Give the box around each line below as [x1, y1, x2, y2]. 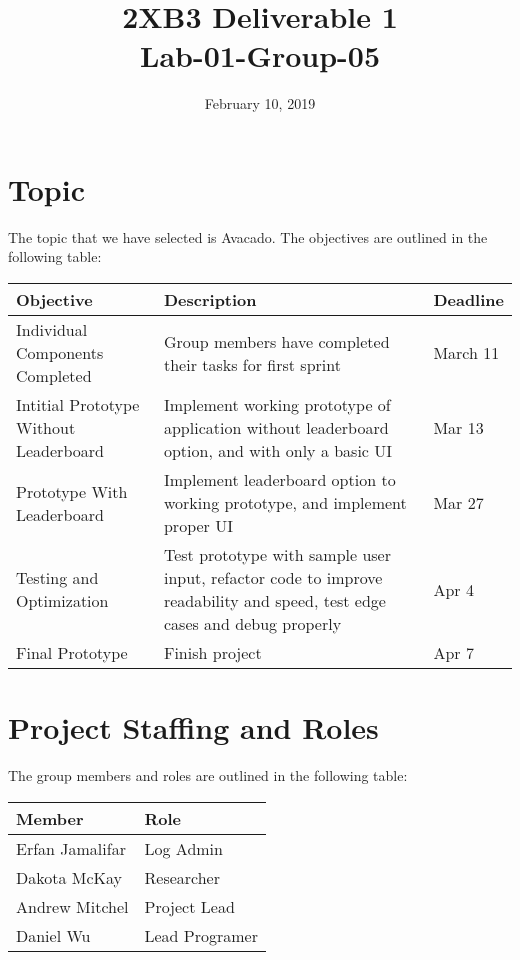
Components [16, 341, 104, 365]
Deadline [433, 288, 504, 312]
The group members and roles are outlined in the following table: [8, 765, 408, 786]
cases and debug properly [163, 612, 342, 636]
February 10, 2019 [204, 93, 316, 114]
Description [163, 288, 257, 312]
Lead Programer [144, 923, 258, 947]
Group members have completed [163, 329, 390, 353]
